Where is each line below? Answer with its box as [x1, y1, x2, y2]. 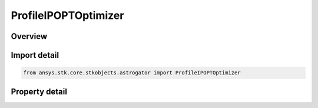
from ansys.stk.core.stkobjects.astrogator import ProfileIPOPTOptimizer [23, 70, 241, 76]
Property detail [11, 86, 68, 97]
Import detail [11, 50, 59, 60]
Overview [11, 31, 48, 41]
